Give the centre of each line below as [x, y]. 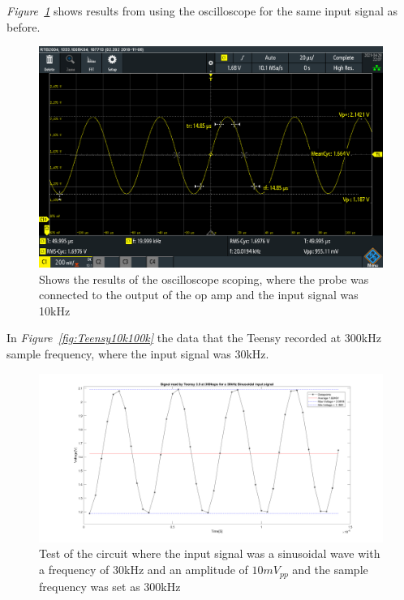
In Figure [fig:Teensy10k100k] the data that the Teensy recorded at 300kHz [194, 338]
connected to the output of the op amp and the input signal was [199, 295]
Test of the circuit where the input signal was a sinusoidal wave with [210, 553]
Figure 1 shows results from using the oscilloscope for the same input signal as [202, 11]
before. [24, 26]
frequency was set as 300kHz [110, 586]
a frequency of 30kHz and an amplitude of [144, 570]
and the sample [330, 570]
